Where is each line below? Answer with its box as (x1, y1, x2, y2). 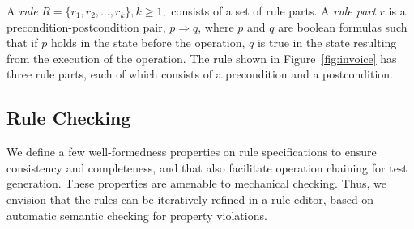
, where (198, 18, 234, 35)
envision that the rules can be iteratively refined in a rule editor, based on (6, 190, 374, 207)
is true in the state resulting (257, 34, 397, 51)
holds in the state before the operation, (50, 34, 245, 51)
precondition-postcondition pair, (6, 18, 166, 35)
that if (6, 34, 38, 51)
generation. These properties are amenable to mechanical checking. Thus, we (6, 175, 386, 192)
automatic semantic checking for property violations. (6, 206, 267, 223)
